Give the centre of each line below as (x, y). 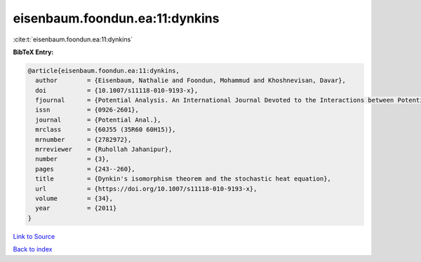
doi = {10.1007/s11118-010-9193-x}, (117, 90)
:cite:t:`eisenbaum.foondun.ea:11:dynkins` (73, 39)
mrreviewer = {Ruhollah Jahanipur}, (104, 150)
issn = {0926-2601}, (87, 110)
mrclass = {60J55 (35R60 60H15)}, (106, 130)
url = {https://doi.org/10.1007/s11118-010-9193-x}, (146, 189)
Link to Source (34, 236)
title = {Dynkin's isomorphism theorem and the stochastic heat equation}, (183, 179)
